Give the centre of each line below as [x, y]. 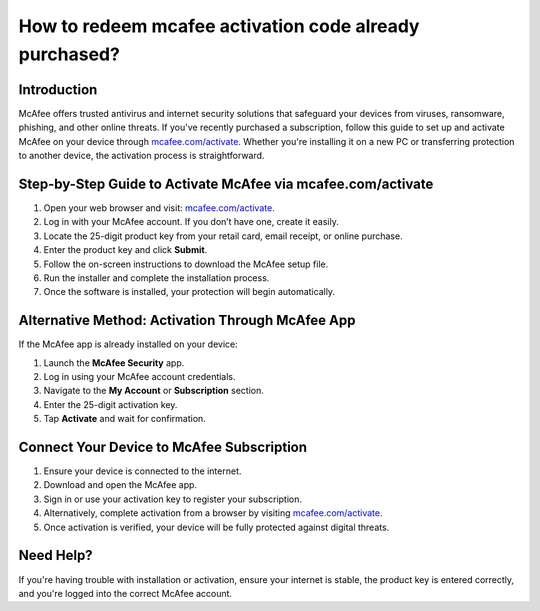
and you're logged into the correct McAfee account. [125, 593]
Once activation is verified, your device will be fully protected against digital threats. [216, 527]
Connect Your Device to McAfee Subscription [163, 446]
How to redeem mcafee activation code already [219, 26]
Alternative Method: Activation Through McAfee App [187, 320]
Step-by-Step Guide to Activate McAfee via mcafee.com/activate [226, 183]
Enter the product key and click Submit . [125, 250]
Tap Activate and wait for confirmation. [125, 419]
